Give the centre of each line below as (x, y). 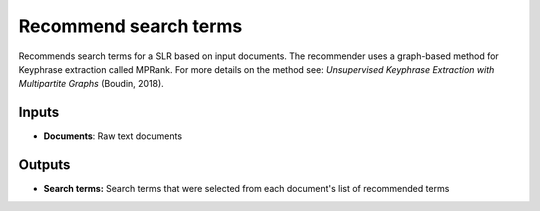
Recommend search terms (130, 26)
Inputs (39, 112)
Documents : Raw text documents (113, 136)
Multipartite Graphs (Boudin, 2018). (91, 84)
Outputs (44, 165)
